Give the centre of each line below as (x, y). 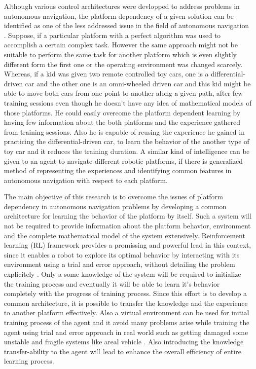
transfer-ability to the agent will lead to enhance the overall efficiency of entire (123, 351)
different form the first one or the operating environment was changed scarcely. (123, 64)
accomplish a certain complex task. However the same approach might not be (121, 45)
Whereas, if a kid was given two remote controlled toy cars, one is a (106, 74)
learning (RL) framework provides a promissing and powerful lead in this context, (128, 245)
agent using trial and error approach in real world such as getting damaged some (126, 332)
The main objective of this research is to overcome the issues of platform (114, 197)
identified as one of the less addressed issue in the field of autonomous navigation (127, 25)
